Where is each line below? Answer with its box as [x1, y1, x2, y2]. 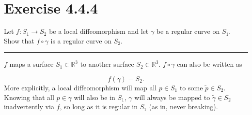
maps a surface [9, 59, 54, 69]
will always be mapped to [134, 92, 210, 102]
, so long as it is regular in [60, 101, 138, 112]
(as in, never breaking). [149, 101, 218, 112]
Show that [4, 35, 34, 45]
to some [179, 82, 203, 92]
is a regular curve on [50, 35, 111, 45]
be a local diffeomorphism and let [49, 26, 149, 36]
